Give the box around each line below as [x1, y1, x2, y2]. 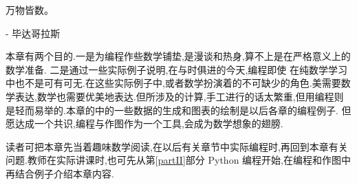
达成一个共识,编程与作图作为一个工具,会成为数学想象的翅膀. [14, 116, 283, 131]
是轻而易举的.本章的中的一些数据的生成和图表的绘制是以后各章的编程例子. [6, 102, 338, 117]
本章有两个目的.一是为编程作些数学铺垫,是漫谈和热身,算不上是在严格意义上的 [6, 49, 351, 63]
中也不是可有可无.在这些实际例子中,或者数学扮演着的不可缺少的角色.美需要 [6, 76, 341, 90]
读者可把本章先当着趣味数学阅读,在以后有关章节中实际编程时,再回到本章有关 [6, 139, 348, 153]
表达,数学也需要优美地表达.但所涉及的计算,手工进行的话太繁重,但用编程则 [14, 89, 344, 103]
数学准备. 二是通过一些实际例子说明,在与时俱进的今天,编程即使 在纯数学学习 [6, 62, 347, 76]
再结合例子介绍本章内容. [6, 166, 114, 180]
